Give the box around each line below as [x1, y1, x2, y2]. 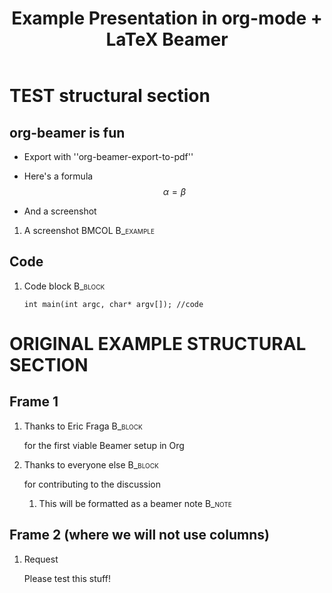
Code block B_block [23, 280, 106, 292]
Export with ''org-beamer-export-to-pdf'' [23, 151, 194, 162]
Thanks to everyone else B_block [23, 458, 159, 471]
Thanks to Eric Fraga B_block [23, 420, 143, 432]
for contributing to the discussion [23, 478, 162, 490]
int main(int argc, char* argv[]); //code [23, 299, 204, 309]
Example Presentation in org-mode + [11, 7, 323, 30]
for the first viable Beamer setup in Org [23, 439, 185, 451]
